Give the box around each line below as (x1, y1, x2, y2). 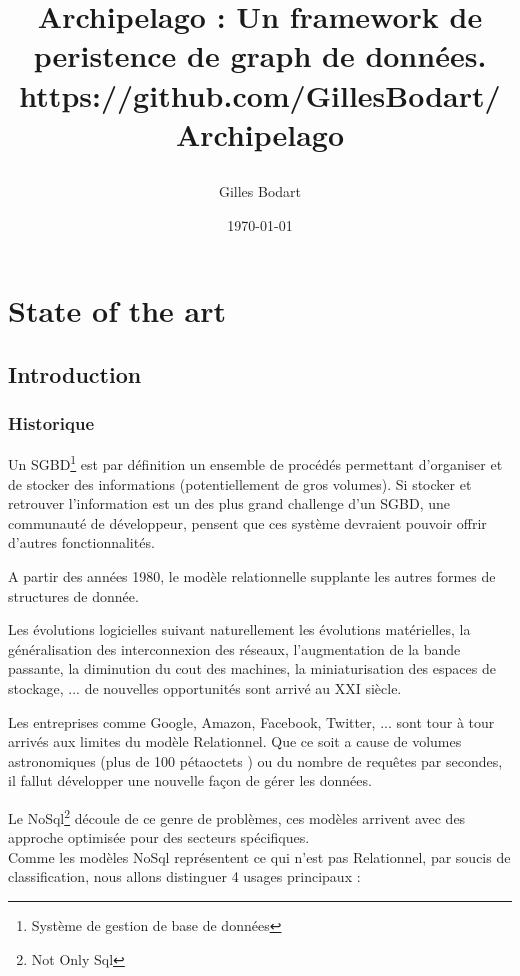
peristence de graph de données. (33, 35, 487, 76)
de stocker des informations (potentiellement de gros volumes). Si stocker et (8, 473, 472, 494)
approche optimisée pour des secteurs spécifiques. (8, 827, 310, 848)
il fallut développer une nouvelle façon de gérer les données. (8, 770, 372, 791)
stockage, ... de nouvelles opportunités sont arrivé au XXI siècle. (8, 677, 402, 698)
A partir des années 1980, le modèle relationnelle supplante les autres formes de (8, 565, 496, 586)
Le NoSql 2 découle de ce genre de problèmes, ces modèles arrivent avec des (8, 804, 466, 828)
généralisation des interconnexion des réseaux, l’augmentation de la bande (8, 638, 461, 659)
